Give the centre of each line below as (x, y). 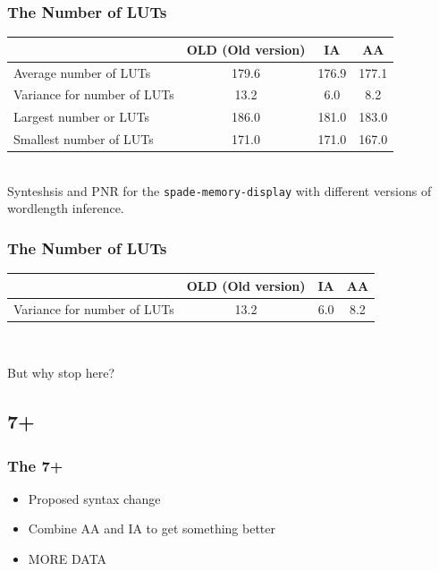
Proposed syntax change (94, 498)
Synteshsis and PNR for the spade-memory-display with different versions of (219, 190)
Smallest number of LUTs (84, 139)
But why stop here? (61, 373)
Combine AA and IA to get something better (152, 528)
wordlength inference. (66, 208)
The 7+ (35, 465)
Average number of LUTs (82, 72)
